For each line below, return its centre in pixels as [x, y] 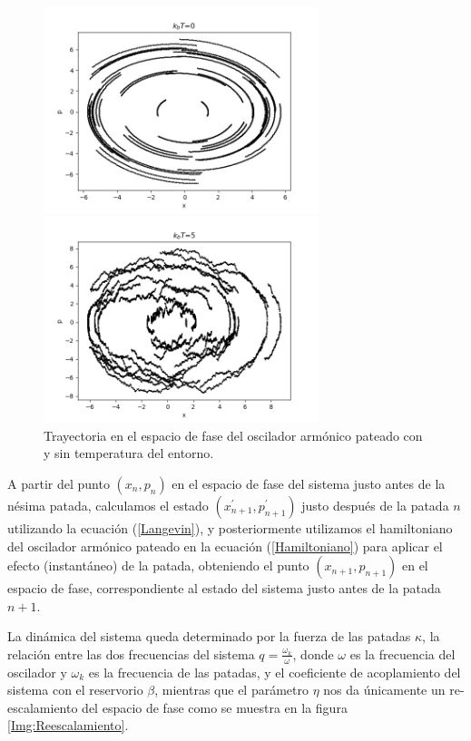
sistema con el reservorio [75, 690]
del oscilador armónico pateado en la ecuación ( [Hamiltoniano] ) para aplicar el [225, 546]
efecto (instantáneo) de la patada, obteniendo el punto [158, 565]
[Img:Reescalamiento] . [68, 725]
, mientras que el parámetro [231, 690]
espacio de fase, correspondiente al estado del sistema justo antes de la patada [224, 588]
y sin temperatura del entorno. [129, 453]
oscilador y [37, 672]
